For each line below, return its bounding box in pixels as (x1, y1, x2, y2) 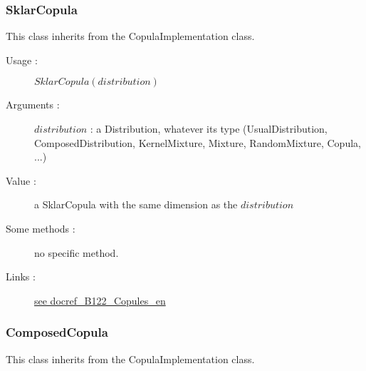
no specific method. (34, 245, 119, 260)
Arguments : (6, 97, 60, 112)
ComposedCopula (6, 323, 108, 341)
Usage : (6, 52, 38, 67)
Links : (6, 269, 36, 284)
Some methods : (6, 220, 75, 235)
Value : (6, 173, 36, 188)
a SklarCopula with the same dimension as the (34, 197, 238, 212)
